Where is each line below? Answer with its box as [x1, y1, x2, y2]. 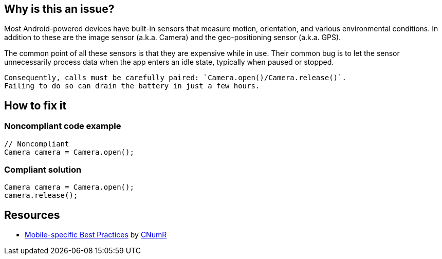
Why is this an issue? [4, 3, 115, 15]
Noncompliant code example [4, 121, 121, 132]
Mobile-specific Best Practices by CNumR [25, 230, 167, 239]
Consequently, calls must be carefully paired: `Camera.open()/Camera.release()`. [4, 73, 346, 82]
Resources [4, 208, 60, 221]
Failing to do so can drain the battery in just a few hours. [4, 82, 260, 90]
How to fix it [4, 99, 67, 112]
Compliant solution [4, 164, 82, 175]
